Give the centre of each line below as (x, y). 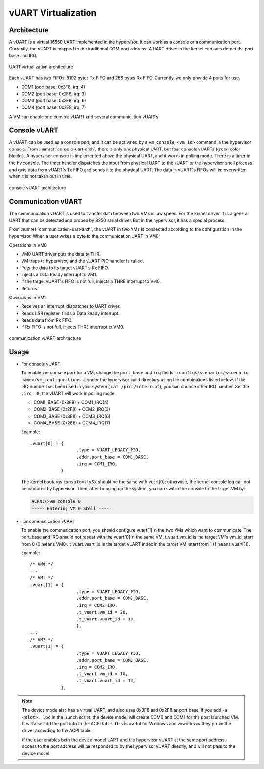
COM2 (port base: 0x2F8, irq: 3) (54, 94)
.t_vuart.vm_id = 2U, (102, 612)
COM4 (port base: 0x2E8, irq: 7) (54, 107)
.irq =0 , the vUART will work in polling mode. (68, 393)
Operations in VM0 (28, 245)
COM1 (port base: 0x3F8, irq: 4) (53, 87)
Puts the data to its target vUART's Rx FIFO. (65, 268)
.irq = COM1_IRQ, (97, 464)
